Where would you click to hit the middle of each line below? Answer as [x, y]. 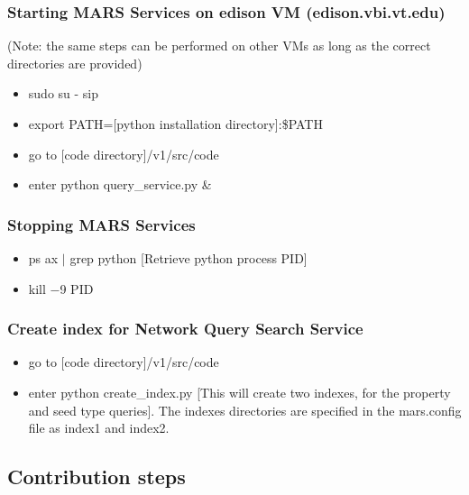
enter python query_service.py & [120, 184]
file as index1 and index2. [99, 428]
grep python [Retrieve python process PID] [189, 258]
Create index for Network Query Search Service [185, 329]
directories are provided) [75, 63]
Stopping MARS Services [101, 224]
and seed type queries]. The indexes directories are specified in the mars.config [245, 410]
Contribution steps [97, 477]
